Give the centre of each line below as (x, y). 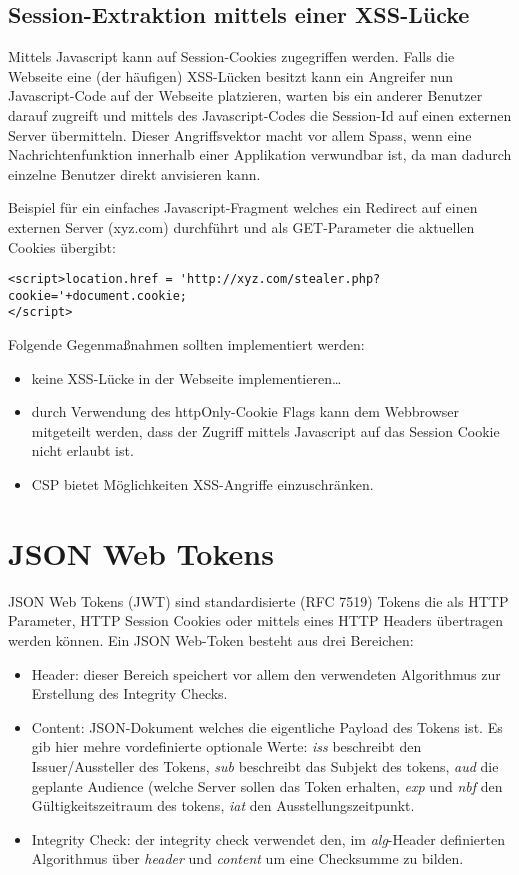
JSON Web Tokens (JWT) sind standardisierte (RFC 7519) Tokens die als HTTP (258, 600)
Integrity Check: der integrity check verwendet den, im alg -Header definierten (268, 838)
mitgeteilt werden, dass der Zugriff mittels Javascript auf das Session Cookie (265, 430)
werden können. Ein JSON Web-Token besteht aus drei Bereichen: (211, 639)
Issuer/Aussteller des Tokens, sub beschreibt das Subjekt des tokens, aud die (265, 765)
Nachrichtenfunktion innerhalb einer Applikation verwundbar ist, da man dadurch (260, 154)
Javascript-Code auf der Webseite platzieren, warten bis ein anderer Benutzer (245, 95)
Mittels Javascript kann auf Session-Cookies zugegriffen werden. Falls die (231, 56)
